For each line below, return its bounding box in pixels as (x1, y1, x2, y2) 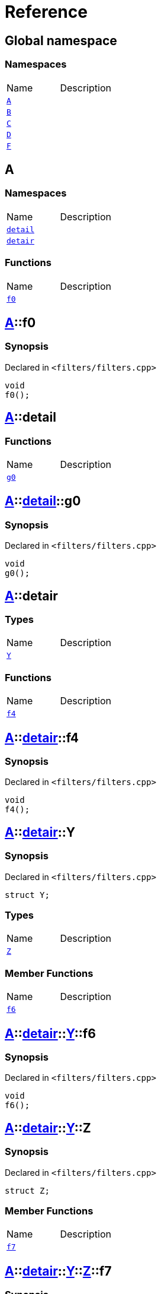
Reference (5, 2, 88, 22)
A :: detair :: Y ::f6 (5, 1026, 96, 1041)
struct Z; (5, 1185, 50, 1195)
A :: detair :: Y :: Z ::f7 (5, 1263, 112, 1279)
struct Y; (5, 890, 50, 900)
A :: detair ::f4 (5, 730, 79, 745)
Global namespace (5, 33, 117, 48)
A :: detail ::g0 (5, 493, 81, 509)
